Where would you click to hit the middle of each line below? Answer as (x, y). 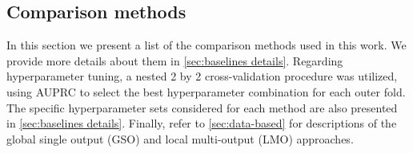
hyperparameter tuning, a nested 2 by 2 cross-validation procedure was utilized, (202, 76)
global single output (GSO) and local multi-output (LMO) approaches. (180, 138)
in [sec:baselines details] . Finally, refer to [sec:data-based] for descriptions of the (202, 123)
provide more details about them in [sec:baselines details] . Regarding (175, 60)
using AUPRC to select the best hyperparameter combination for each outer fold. (206, 91)
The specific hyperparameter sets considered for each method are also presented (202, 107)
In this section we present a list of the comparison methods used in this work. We (206, 45)
